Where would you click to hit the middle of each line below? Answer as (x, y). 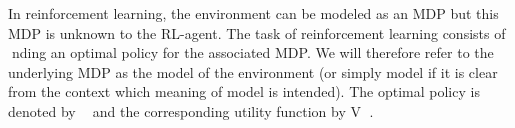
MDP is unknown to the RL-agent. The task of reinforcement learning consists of (257, 32)
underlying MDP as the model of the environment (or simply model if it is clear (253, 71)
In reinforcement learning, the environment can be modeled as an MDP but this (253, 13)
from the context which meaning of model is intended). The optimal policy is (244, 91)
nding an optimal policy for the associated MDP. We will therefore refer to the (252, 52)
